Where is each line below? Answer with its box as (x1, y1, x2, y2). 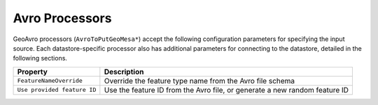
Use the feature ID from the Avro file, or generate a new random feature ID (104, 85, 349, 95)
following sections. (13, 54, 68, 63)
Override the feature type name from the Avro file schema (104, 76, 295, 86)
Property (17, 67, 48, 76)
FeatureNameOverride (17, 77, 83, 85)
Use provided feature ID (17, 86, 97, 94)
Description (104, 67, 144, 76)
